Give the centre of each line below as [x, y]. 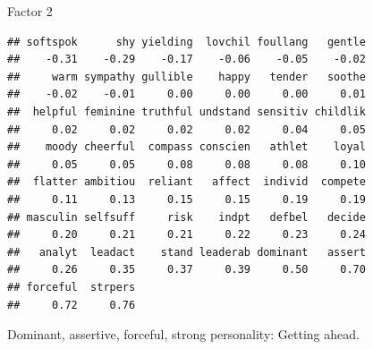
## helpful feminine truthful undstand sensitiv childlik [186, 111]
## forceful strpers [72, 287]
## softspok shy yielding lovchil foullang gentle [186, 42]
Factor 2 [30, 11]
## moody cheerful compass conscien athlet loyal [186, 147]
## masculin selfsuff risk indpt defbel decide [186, 217]
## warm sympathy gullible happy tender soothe [186, 77]
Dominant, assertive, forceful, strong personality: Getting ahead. [183, 334]
